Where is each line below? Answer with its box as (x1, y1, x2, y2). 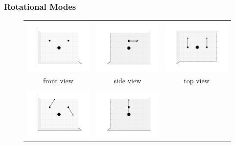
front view (43, 75, 73, 86)
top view (184, 75, 210, 86)
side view (114, 75, 141, 86)
